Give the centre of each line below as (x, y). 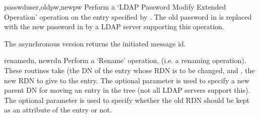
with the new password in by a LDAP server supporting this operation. (114, 26)
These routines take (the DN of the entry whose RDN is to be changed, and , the (129, 70)
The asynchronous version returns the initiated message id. (95, 43)
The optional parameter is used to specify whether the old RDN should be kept (127, 100)
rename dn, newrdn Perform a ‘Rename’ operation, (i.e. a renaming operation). (125, 60)
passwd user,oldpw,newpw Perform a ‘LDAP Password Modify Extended (115, 7)
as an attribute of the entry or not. (58, 110)
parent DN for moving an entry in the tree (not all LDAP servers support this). (127, 90)
